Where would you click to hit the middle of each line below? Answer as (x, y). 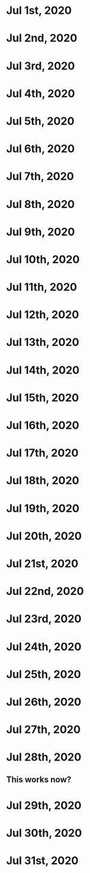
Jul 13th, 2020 (43, 342)
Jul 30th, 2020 (44, 833)
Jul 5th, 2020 (40, 121)
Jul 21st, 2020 (42, 563)
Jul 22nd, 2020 (45, 592)
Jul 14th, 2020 (43, 370)
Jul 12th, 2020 (43, 315)
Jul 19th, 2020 (43, 508)
